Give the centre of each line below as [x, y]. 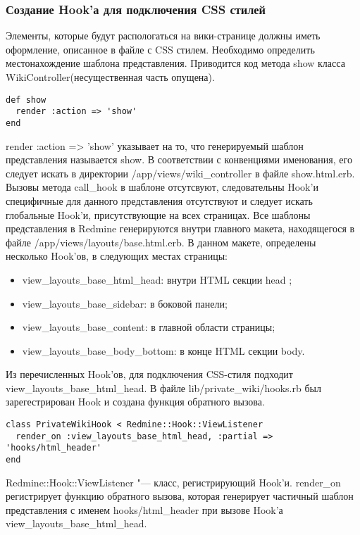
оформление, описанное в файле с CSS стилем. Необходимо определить [160, 49]
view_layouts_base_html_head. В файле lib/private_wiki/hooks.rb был [163, 388]
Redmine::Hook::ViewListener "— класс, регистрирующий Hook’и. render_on [173, 482]
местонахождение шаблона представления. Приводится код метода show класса [175, 63]
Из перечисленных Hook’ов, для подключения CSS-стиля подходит [149, 374]
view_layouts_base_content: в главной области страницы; [149, 327]
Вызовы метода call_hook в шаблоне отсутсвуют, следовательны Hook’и [162, 187]
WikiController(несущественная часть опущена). [110, 77]
